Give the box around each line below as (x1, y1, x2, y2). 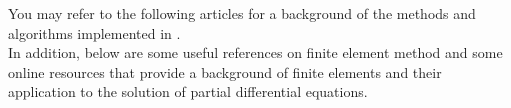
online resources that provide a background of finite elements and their (8, 61, 442, 82)
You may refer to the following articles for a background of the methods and (8, 3, 476, 23)
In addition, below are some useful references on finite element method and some (8, 42, 503, 63)
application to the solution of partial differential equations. (8, 81, 368, 102)
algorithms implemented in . (8, 22, 181, 43)
